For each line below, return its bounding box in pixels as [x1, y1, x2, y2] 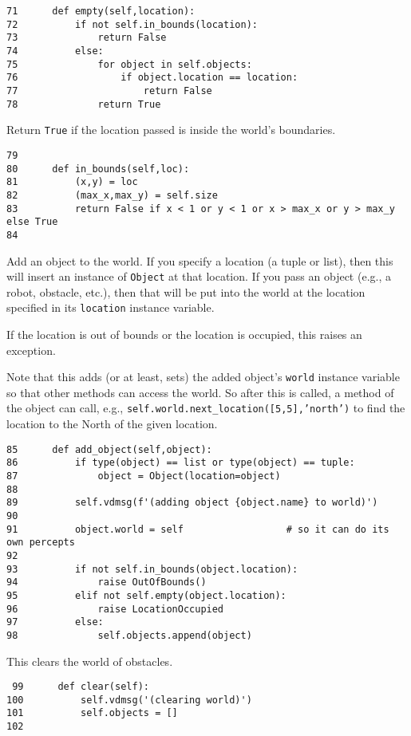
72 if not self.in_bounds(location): [6, 18, 258, 30]
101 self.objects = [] [6, 707, 178, 719]
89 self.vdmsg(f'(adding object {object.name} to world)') [6, 497, 378, 509]
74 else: [6, 45, 104, 57]
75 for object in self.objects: [6, 58, 252, 70]
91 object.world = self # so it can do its [6, 523, 389, 535]
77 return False [6, 85, 212, 96]
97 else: [6, 616, 104, 628]
